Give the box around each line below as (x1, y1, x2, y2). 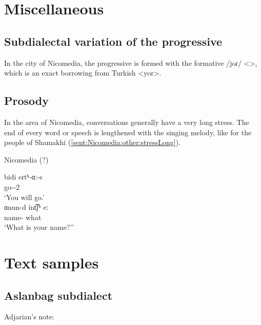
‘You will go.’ (4, 191, 45, 202)
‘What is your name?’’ (4, 222, 74, 232)
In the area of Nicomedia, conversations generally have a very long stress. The (4, 116, 249, 127)
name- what (4, 211, 42, 222)
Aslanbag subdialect (4, 287, 113, 303)
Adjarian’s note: (4, 311, 54, 322)
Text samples (4, 252, 99, 273)
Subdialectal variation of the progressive (4, 33, 223, 49)
